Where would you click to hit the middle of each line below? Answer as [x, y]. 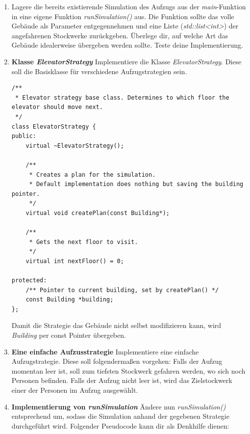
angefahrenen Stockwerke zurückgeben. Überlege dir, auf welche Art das [120, 35]
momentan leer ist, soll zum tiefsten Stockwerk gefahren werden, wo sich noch [128, 370]
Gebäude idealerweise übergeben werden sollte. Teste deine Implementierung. [127, 45]
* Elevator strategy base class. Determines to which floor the [122, 97]
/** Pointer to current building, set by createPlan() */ [122, 290]
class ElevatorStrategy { [54, 126]
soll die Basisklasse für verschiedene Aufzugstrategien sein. [99, 71]
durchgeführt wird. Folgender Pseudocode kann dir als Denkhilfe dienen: [120, 425]
